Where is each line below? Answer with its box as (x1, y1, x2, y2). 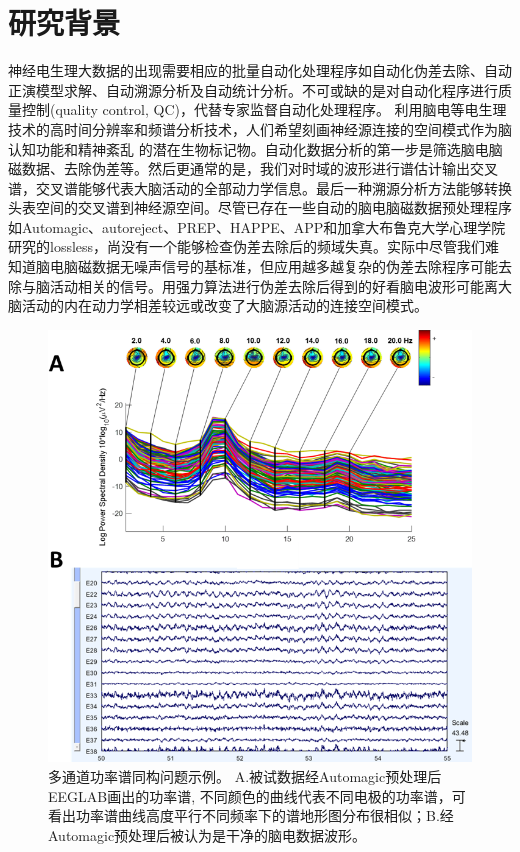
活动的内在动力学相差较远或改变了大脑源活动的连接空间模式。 (21, 295, 428, 316)
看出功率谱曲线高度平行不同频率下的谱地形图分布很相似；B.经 (48, 805, 454, 826)
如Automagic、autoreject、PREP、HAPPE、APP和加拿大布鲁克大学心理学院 (8, 216, 506, 237)
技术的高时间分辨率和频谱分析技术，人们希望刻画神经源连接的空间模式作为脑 (8, 118, 512, 139)
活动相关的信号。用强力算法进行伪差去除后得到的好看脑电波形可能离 (49, 275, 498, 296)
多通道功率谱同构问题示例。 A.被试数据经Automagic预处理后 (48, 765, 442, 786)
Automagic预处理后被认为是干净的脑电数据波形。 (48, 824, 367, 845)
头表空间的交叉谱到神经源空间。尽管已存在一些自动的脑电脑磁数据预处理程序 (8, 197, 512, 218)
